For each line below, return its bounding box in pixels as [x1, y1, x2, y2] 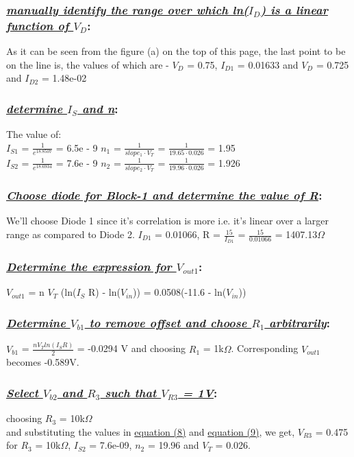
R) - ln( [88, 285, 121, 299]
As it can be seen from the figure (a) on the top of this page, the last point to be [6, 44, 346, 58]
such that [105, 384, 157, 401]
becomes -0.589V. [6, 355, 79, 369]
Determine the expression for [6, 258, 172, 275]
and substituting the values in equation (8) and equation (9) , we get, [6, 424, 295, 438]
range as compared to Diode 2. [6, 227, 135, 242]
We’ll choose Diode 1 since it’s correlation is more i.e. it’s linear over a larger [6, 213, 329, 228]
